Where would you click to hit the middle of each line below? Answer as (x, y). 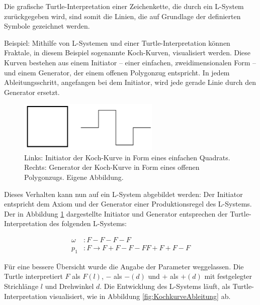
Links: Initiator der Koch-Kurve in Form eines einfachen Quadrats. (127, 157)
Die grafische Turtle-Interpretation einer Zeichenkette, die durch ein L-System (124, 6)
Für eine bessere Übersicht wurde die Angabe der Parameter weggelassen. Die (124, 266)
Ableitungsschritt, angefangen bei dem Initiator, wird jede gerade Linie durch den (130, 82)
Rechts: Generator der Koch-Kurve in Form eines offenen (112, 167)
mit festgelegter (228, 276)
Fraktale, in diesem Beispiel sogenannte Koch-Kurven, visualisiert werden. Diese (127, 53)
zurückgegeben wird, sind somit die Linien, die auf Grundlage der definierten (122, 16)
